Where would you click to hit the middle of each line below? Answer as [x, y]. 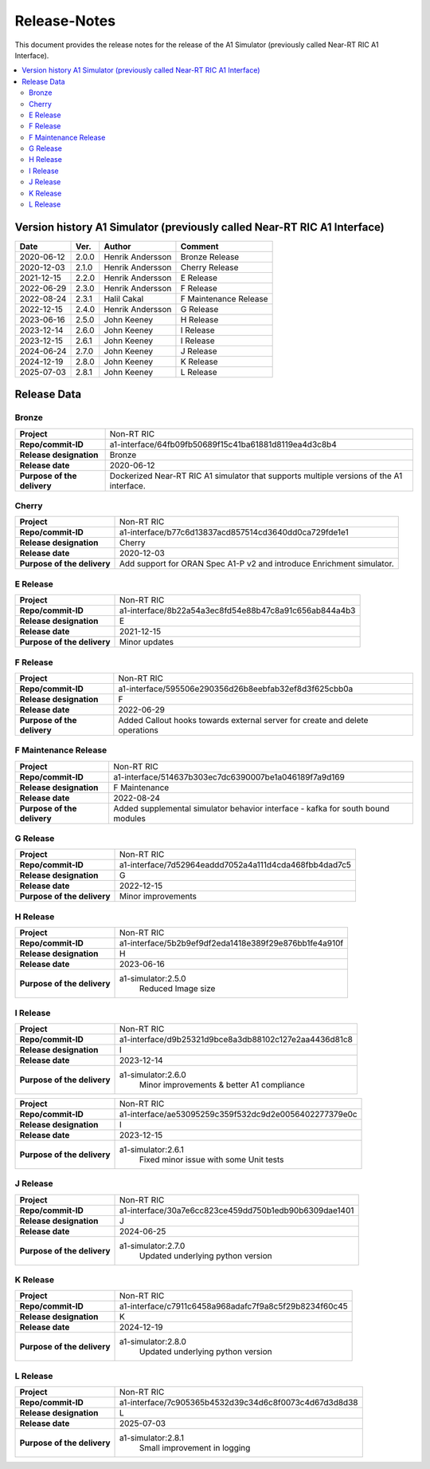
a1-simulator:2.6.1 [152, 1149]
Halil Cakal [124, 298]
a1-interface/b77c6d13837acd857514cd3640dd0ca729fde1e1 [235, 532]
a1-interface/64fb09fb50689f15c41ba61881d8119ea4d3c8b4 [223, 444]
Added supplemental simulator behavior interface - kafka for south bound [251, 808]
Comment [199, 246]
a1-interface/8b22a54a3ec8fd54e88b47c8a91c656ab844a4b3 [238, 610]
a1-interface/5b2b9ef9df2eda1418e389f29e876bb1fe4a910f [232, 943]
